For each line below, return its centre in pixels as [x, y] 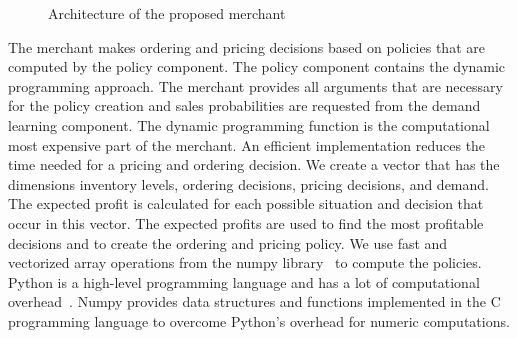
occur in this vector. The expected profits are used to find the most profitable [246, 222]
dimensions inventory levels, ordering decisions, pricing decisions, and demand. [248, 183]
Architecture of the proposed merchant [167, 13]
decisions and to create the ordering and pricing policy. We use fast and [228, 242]
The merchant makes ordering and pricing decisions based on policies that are [246, 46]
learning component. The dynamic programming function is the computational [249, 124]
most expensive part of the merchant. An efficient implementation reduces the [247, 144]
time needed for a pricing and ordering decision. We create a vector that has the [254, 164]
